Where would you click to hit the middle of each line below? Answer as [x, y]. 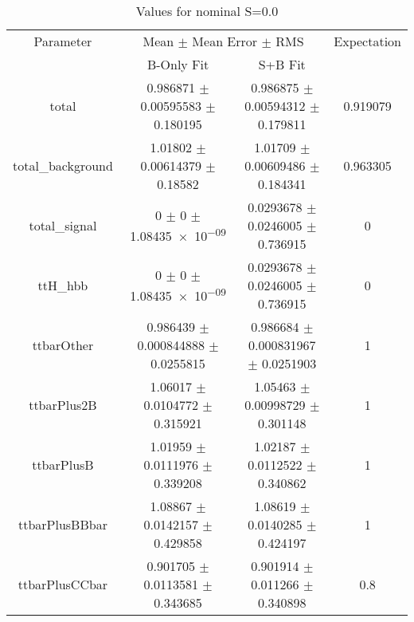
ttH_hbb [63, 285]
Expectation [367, 41]
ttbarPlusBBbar [62, 524]
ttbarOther [63, 345]
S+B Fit [282, 64]
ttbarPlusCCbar [63, 584]
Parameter [63, 41]
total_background [63, 165]
